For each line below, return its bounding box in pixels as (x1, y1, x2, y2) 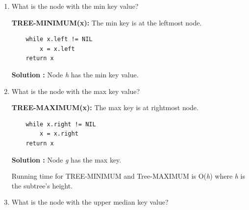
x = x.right (40, 130, 78, 138)
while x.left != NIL (25, 36, 93, 43)
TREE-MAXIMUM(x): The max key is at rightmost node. (11, 102, 199, 113)
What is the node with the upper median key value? (11, 197, 169, 207)
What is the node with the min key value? (11, 1, 139, 11)
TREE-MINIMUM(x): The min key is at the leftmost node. (11, 17, 202, 27)
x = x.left (40, 45, 75, 52)
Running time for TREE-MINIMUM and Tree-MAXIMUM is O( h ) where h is (11, 171, 246, 181)
